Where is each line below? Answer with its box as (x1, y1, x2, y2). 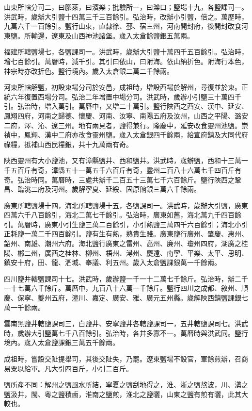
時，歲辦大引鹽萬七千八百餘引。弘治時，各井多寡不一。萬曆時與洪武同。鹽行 (4, 328, 248, 338)
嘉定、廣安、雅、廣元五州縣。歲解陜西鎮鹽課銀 (92, 293, 241, 303)
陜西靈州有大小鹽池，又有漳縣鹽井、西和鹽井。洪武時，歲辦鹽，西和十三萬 (4, 155, 241, 165)
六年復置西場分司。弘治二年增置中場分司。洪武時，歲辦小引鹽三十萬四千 (10, 91, 241, 101)
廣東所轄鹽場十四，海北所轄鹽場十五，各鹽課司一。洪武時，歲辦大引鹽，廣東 (4, 200, 248, 210)
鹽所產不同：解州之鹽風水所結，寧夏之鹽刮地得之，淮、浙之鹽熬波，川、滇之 (4, 379, 248, 390)
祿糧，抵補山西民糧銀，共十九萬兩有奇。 (4, 139, 133, 149)
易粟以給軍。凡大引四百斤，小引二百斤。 (4, 363, 133, 373)
